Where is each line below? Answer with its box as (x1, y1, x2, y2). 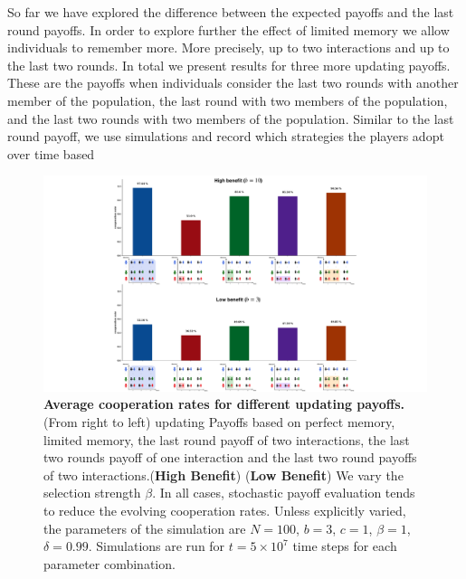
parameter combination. (43, 554, 176, 573)
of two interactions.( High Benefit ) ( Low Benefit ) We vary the (43, 465, 404, 484)
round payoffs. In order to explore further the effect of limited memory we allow (7, 20, 450, 39)
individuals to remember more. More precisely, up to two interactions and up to (7, 38, 450, 57)
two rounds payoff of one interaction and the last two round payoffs (43, 448, 417, 467)
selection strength (43, 483, 141, 502)
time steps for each (292, 536, 397, 555)
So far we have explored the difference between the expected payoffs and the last (7, 3, 454, 21)
